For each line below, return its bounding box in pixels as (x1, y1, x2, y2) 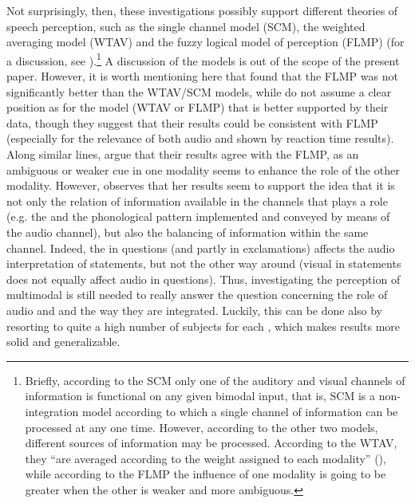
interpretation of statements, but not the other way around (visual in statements (6, 255, 401, 272)
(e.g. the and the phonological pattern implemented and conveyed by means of (6, 208, 390, 225)
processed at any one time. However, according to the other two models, (25, 419, 378, 435)
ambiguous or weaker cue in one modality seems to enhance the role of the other (6, 161, 400, 178)
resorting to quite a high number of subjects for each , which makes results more (6, 317, 400, 334)
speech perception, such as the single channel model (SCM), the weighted (6, 18, 366, 34)
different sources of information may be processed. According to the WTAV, (25, 434, 397, 451)
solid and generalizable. (6, 333, 121, 350)
